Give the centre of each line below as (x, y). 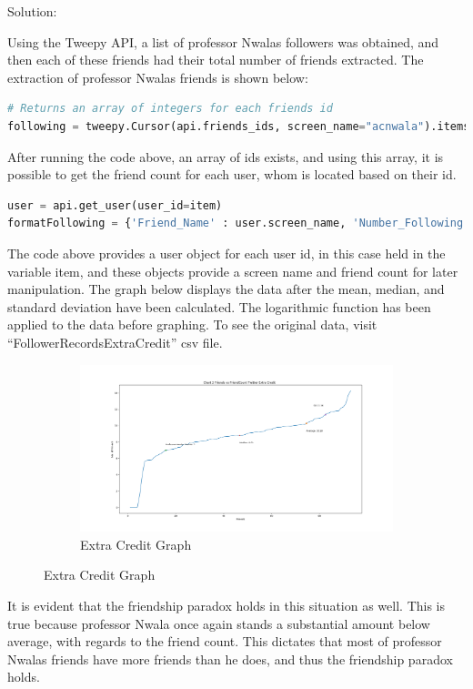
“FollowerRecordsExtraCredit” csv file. (115, 342)
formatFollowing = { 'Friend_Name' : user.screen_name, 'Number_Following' (239, 223)
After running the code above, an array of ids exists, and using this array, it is (226, 156)
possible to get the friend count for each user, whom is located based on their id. (232, 174)
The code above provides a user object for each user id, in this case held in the (226, 253)
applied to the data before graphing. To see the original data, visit (192, 324)
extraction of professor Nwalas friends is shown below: (158, 77)
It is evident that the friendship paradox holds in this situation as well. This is (226, 606)
